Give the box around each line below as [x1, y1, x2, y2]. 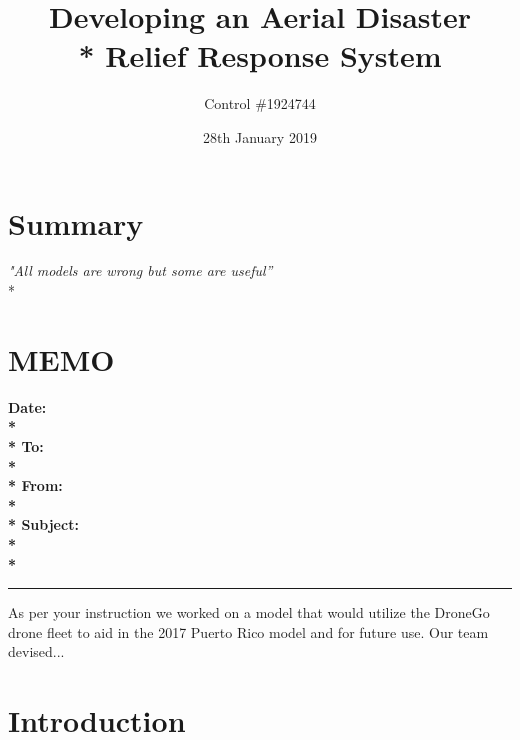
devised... [8, 641, 65, 662]
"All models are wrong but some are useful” [8, 260, 273, 281]
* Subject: [8, 514, 79, 535]
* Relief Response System [78, 35, 442, 76]
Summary [8, 202, 144, 243]
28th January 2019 [203, 126, 317, 147]
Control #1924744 [204, 93, 316, 114]
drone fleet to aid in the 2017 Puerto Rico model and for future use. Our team [8, 621, 489, 642]
